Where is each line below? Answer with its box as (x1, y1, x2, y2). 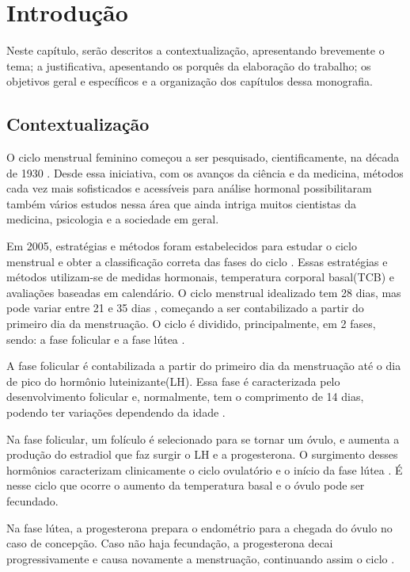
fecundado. (6, 492, 59, 509)
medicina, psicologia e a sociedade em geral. (6, 211, 219, 227)
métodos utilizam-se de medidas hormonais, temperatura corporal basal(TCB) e (6, 269, 394, 285)
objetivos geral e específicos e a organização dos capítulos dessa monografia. (6, 73, 373, 90)
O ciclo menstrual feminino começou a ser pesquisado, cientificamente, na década (6, 149, 400, 166)
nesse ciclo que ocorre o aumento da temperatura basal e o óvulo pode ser (6, 477, 365, 494)
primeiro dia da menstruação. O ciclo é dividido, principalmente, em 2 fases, (6, 315, 376, 332)
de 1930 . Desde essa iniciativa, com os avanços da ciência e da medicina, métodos (6, 164, 404, 181)
